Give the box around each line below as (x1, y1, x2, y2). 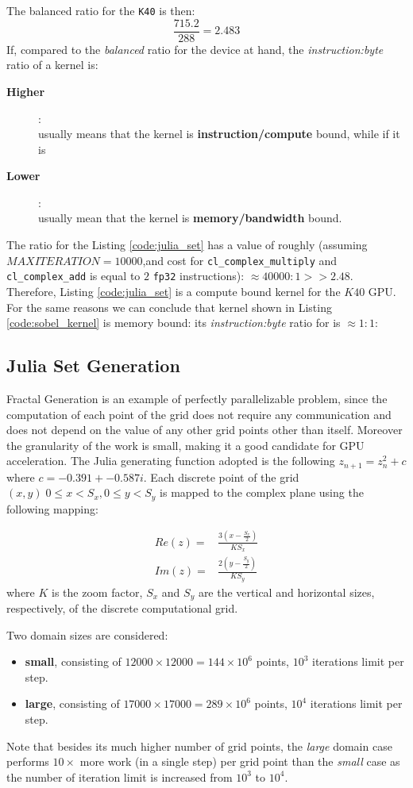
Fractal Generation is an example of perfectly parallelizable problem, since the (6, 390, 388, 406)
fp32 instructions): (152, 267, 245, 284)
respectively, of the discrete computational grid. (6, 600, 238, 617)
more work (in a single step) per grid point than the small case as (79, 753, 400, 770)
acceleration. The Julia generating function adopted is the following (6, 452, 335, 469)
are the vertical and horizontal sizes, (198, 583, 375, 600)
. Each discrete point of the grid (143, 468, 299, 485)
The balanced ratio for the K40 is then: (6, 2, 195, 18)
